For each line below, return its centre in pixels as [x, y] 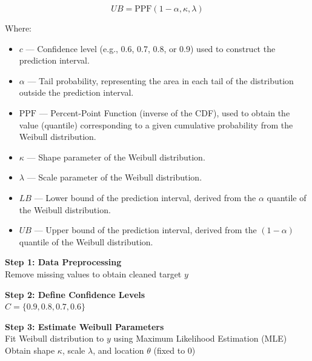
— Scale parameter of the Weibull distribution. [115, 177]
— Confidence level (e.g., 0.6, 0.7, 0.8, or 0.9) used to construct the [151, 48]
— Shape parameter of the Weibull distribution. [116, 157]
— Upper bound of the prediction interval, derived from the [145, 230]
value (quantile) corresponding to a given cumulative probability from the [156, 124]
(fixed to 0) [174, 350]
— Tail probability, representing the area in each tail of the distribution [161, 80]
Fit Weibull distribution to [55, 338]
